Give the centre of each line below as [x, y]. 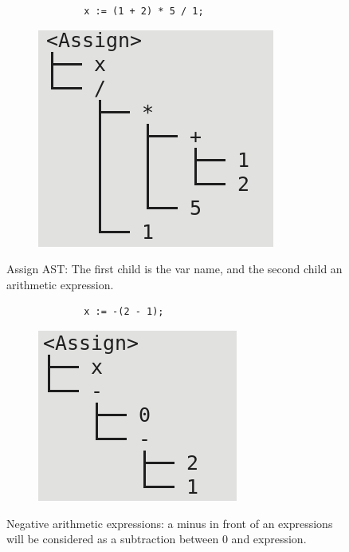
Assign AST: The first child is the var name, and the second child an [174, 269]
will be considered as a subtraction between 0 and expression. [157, 539]
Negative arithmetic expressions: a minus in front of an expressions [170, 523]
